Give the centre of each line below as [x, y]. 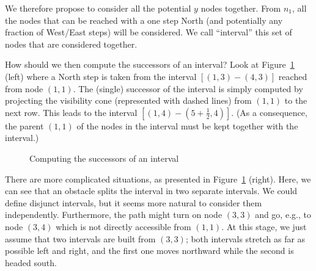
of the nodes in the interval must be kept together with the [187, 125]
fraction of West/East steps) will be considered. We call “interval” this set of [149, 32]
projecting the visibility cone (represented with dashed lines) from [128, 100]
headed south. [31, 262]
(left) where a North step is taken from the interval [101, 76]
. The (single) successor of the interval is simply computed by [188, 88]
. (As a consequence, [269, 112]
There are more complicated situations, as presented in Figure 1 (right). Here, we [158, 179]
